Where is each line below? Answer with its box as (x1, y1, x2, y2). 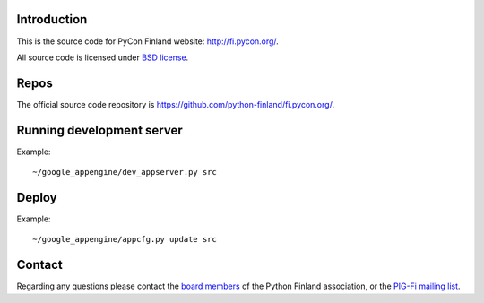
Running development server (16, 122, 183, 138)
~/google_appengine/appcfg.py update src (32, 234, 217, 245)
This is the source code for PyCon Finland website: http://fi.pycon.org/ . (16, 36, 280, 47)
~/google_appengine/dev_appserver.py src (32, 167, 217, 177)
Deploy (16, 189, 57, 205)
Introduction (16, 12, 88, 27)
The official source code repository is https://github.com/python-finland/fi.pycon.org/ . (16, 99, 335, 109)
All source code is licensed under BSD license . (16, 52, 189, 63)
